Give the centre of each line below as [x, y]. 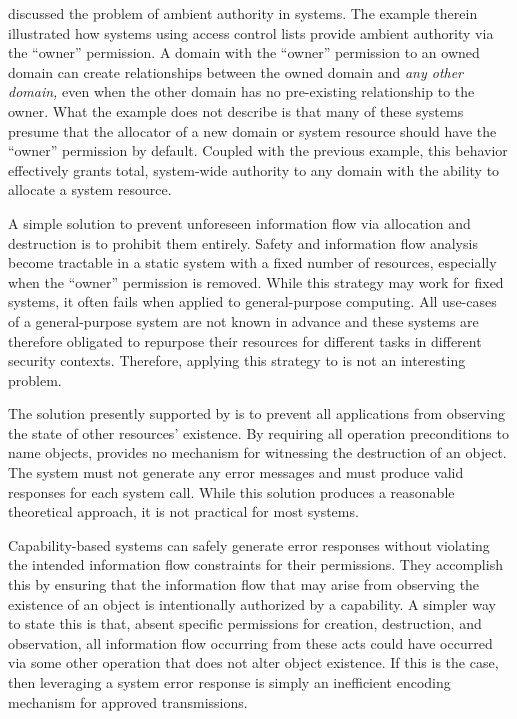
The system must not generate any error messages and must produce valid [236, 472]
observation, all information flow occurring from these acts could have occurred [250, 642]
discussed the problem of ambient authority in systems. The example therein [243, 13]
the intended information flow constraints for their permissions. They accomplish [255, 564]
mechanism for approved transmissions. [128, 701]
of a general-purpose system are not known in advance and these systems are [243, 320]
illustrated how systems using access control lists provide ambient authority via [251, 32]
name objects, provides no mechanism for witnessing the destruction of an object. [257, 452]
